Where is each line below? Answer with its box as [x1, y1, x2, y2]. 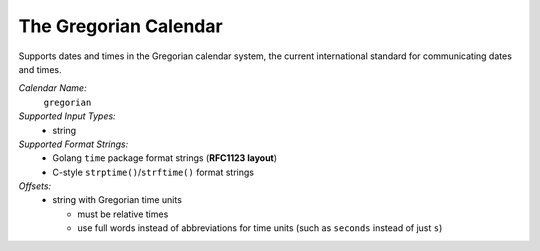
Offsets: [18, 180, 52, 192]
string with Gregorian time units [52, 194, 182, 206]
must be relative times [77, 208, 169, 220]
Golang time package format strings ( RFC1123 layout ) [52, 152, 278, 164]
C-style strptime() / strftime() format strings [52, 166, 255, 178]
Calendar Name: [18, 82, 87, 94]
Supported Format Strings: [18, 138, 129, 150]
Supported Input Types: [18, 110, 116, 122]
